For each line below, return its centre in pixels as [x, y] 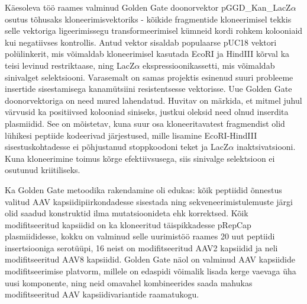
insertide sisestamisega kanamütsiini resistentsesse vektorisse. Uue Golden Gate [148, 89]
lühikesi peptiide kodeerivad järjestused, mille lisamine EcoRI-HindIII [131, 135]
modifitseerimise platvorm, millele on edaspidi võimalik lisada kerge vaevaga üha [151, 271]
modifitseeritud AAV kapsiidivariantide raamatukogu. [102, 294]
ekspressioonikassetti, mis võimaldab [209, 65]
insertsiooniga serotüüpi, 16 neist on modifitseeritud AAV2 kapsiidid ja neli [141, 247]
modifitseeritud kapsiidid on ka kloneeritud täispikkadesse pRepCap [128, 224]
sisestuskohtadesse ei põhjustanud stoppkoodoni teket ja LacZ [117, 147]
